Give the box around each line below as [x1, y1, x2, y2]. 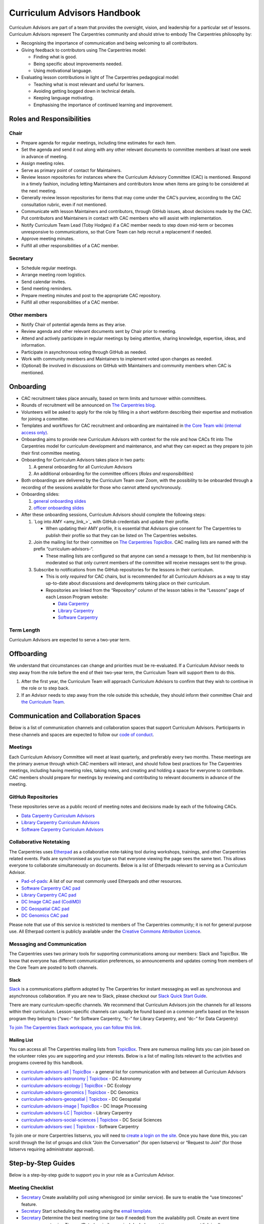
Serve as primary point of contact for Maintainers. [21, 167, 122, 173]
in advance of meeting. [21, 153, 68, 159]
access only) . [21, 429, 48, 435]
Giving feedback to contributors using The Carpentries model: [21, 47, 147, 53]
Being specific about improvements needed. [33, 61, 123, 67]
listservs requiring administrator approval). [9, 1146, 95, 1153]
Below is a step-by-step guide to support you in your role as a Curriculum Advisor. [9, 1172, 175, 1178]
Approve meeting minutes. [21, 235, 75, 242]
